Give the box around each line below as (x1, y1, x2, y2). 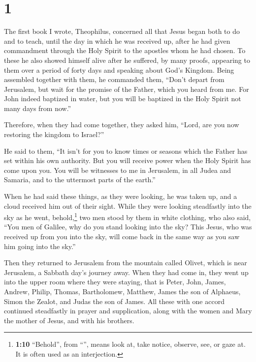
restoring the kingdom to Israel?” (4, 129, 104, 139)
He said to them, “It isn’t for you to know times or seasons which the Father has (4, 145, 248, 156)
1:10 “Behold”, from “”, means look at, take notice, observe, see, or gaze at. (15, 339, 246, 349)
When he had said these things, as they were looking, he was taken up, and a (4, 191, 237, 201)
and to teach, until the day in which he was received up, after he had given (4, 35, 230, 46)
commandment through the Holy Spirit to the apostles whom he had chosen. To (4, 45, 246, 56)
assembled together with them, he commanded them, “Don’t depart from (4, 74, 224, 84)
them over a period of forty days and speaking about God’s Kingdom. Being (4, 64, 234, 75)
